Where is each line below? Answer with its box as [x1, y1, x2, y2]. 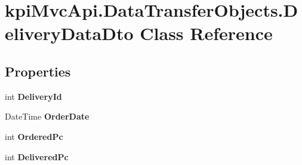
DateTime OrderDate [5, 110, 90, 123]
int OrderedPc [5, 130, 63, 142]
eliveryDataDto [5, 21, 134, 45]
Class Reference [140, 21, 273, 45]
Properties [5, 62, 71, 80]
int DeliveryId [5, 90, 62, 102]
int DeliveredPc [5, 150, 69, 163]
